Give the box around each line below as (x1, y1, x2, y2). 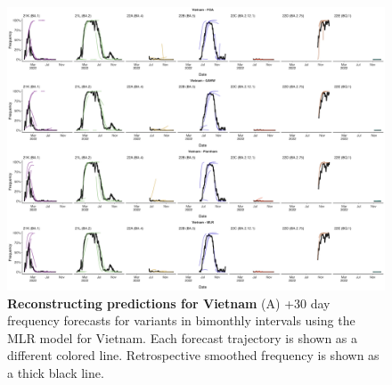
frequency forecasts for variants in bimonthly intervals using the (7, 311, 355, 330)
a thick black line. (7, 363, 104, 381)
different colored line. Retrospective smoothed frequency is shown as (7, 346, 380, 365)
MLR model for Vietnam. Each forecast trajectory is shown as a (7, 328, 358, 347)
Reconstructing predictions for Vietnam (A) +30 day (7, 293, 331, 312)
